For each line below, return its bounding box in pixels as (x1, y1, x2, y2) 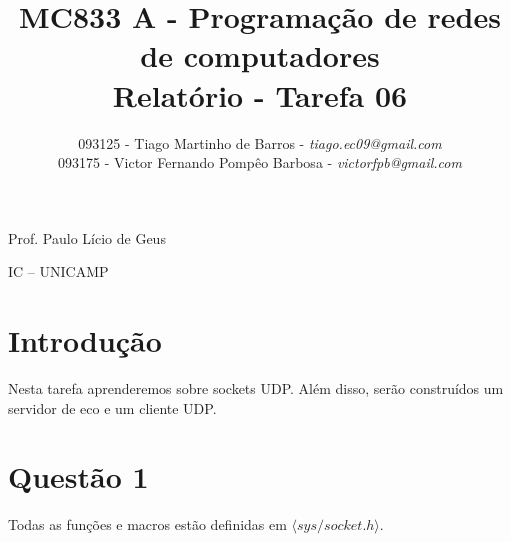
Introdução (8, 320, 162, 361)
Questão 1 (8, 456, 149, 497)
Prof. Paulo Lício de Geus (8, 227, 166, 248)
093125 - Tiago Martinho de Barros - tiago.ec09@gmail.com (78, 132, 442, 153)
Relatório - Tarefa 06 (112, 74, 408, 115)
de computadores (140, 35, 380, 76)
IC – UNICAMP (8, 261, 109, 282)
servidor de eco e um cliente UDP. (8, 397, 217, 418)
